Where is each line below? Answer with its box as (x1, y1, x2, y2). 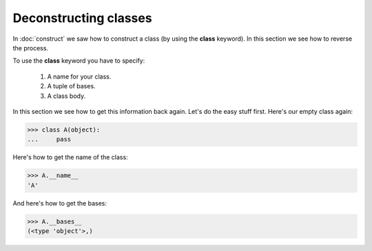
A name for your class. (47, 72, 112, 81)
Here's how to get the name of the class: (12, 153, 128, 161)
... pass (27, 135, 72, 143)
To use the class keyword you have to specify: (12, 57, 145, 65)
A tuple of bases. (47, 82, 96, 90)
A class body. (47, 92, 86, 100)
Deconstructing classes (12, 10, 152, 26)
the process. (12, 43, 48, 52)
